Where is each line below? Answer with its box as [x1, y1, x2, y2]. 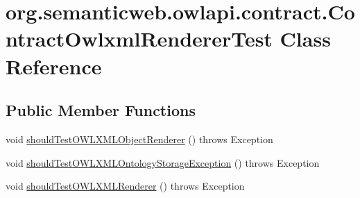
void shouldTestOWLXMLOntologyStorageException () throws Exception [6, 155, 320, 170]
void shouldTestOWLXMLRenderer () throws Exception [6, 179, 245, 193]
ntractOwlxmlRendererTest [6, 24, 273, 53]
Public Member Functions [6, 99, 196, 121]
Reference [6, 51, 102, 80]
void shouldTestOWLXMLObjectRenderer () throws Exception [6, 131, 273, 146]
